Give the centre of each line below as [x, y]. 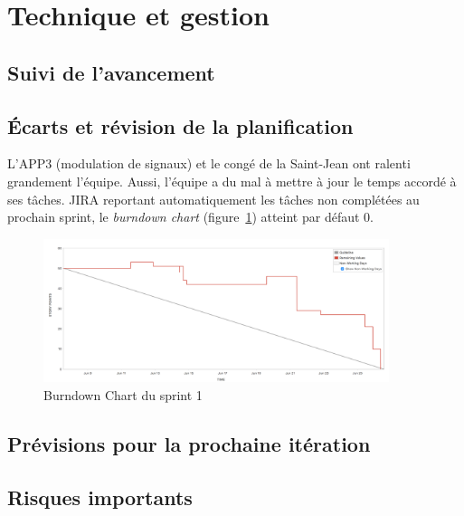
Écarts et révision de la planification [180, 125]
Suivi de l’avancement [111, 72]
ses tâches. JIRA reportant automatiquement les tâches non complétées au [213, 199]
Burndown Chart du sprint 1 [123, 395]
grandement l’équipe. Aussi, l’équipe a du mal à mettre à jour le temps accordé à [232, 181]
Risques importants [100, 497]
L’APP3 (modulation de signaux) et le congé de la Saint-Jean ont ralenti [209, 163]
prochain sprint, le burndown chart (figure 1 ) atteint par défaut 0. [190, 217]
